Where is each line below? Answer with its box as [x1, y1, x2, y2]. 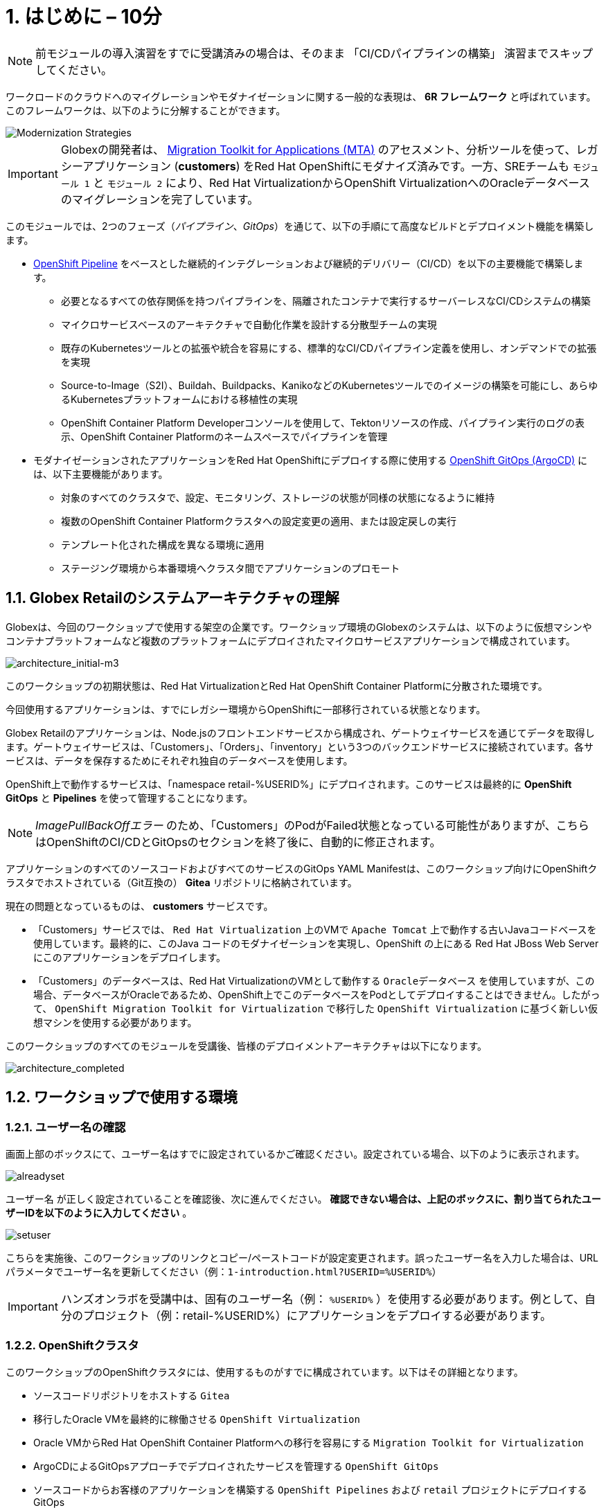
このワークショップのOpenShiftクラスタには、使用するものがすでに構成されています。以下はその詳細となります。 [6, 1365, 524, 1378]
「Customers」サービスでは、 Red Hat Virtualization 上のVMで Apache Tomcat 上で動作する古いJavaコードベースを [33, 923, 597, 935]
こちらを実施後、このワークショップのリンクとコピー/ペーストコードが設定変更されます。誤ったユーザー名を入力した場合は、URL [6, 1251, 599, 1264]
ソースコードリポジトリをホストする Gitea [33, 1389, 230, 1401]
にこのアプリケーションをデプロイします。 [33, 951, 226, 963]
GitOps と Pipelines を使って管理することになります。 [6, 791, 253, 804]
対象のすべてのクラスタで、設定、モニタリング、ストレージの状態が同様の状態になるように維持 [61, 491, 495, 503]
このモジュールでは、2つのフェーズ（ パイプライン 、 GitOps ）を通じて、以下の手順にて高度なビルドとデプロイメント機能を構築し [6, 219, 594, 232]
